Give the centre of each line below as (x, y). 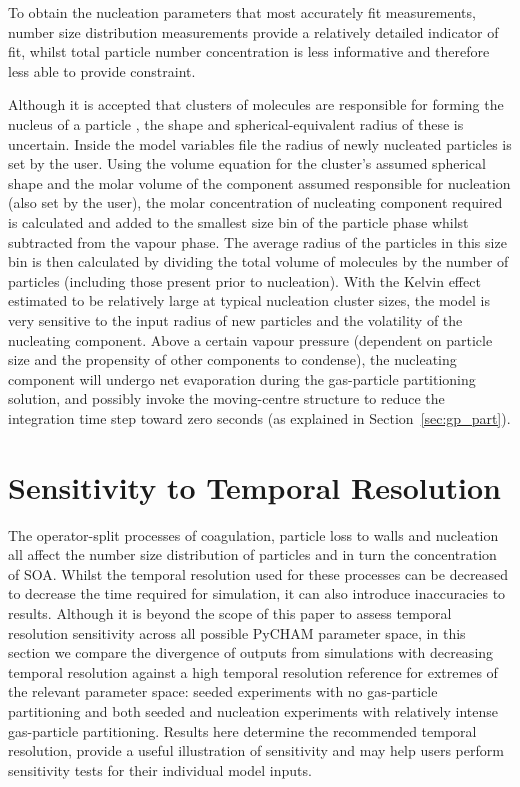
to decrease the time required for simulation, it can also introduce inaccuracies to (257, 593)
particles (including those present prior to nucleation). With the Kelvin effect (244, 280)
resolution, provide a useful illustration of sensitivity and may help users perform (256, 750)
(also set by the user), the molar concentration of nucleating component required (255, 202)
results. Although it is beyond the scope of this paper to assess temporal (230, 612)
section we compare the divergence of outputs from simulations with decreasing (251, 652)
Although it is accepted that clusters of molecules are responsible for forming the (256, 104)
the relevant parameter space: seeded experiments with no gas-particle (223, 691)
